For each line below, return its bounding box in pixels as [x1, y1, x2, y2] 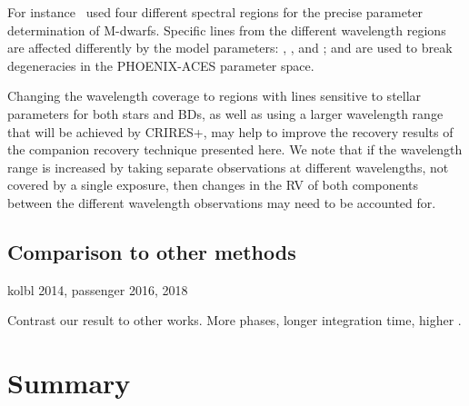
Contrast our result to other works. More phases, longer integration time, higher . [7, 311, 462, 330]
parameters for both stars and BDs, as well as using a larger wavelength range [7, 104, 444, 123]
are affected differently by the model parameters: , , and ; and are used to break [7, 38, 453, 57]
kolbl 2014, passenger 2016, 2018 [7, 280, 188, 299]
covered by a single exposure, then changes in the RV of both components [7, 175, 419, 194]
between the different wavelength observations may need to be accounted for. [7, 193, 436, 212]
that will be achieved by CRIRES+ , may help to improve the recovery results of [7, 122, 454, 141]
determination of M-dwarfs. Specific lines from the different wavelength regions [7, 20, 446, 39]
